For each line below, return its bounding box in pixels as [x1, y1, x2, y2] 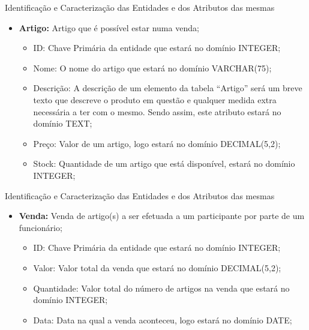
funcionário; [19, 221, 62, 233]
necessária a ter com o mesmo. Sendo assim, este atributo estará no [33, 105, 281, 118]
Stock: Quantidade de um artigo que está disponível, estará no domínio [33, 157, 295, 170]
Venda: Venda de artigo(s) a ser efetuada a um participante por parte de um [19, 209, 305, 222]
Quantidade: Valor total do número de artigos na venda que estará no [33, 281, 290, 294]
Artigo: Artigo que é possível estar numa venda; [19, 21, 199, 34]
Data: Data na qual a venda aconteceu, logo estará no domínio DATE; [33, 313, 292, 326]
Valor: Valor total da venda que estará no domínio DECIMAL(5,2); [33, 261, 281, 274]
